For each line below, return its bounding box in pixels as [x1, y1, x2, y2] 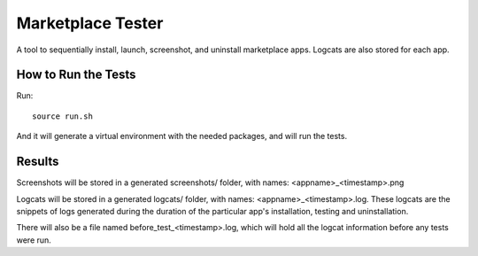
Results [16, 154, 59, 169]
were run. [16, 235, 52, 245]
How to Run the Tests [16, 67, 136, 82]
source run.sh [32, 111, 93, 121]
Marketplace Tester [16, 13, 164, 33]
